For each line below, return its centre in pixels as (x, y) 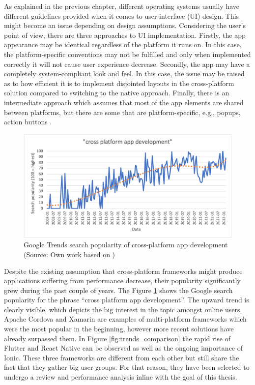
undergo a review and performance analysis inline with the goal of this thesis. (121, 377)
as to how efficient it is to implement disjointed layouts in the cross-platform (119, 83)
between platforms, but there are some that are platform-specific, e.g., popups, (122, 112)
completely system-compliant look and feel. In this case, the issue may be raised (124, 74)
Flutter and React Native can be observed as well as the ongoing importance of (124, 348)
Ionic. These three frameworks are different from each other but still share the (122, 357)
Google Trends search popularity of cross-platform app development (126, 245)
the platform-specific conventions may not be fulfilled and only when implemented (127, 54)
